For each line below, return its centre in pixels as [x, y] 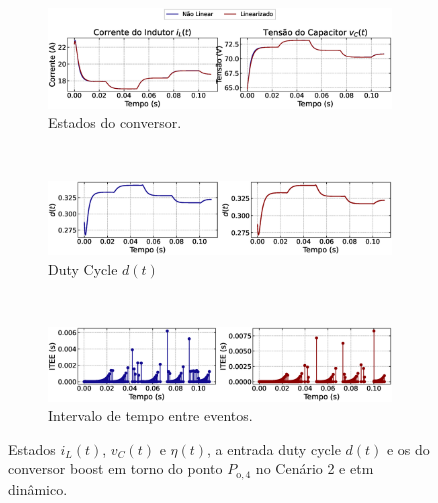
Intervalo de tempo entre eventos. [150, 415]
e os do [408, 448]
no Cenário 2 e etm [314, 468]
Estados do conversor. [115, 122]
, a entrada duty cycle [274, 448]
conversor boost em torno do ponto [115, 468]
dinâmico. [38, 488]
